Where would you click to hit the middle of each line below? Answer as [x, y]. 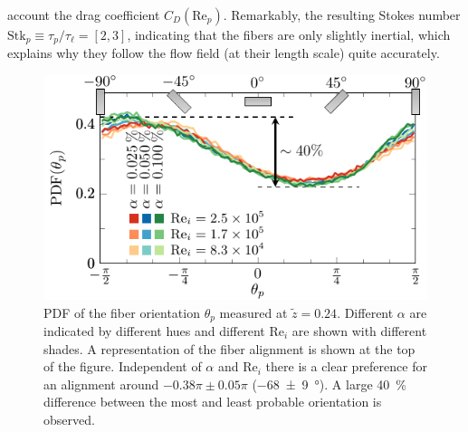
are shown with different [359, 330]
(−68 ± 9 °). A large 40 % [329, 384]
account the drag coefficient [84, 14]
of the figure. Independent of [123, 366]
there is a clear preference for [346, 366]
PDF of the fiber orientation [122, 312]
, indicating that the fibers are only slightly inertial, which [289, 34]
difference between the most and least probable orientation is [213, 402]
